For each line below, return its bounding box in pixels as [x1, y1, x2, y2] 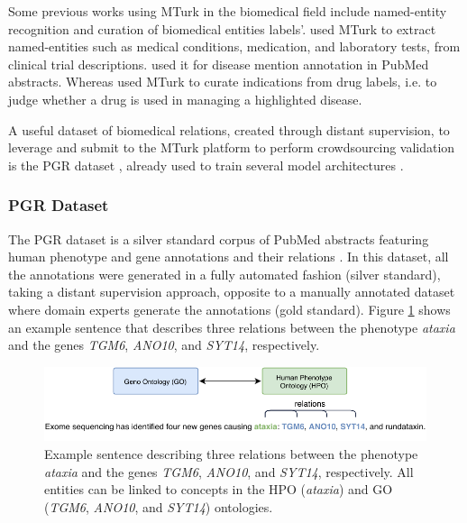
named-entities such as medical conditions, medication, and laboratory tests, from [8, 37, 461, 56]
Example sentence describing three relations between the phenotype [44, 445, 418, 463]
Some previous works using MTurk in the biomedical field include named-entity [8, 2, 447, 20]
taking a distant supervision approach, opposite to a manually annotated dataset [8, 282, 455, 301]
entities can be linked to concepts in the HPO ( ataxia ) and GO [44, 480, 393, 499]
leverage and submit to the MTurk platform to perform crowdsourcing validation [8, 138, 455, 157]
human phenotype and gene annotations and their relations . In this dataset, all [8, 247, 449, 266]
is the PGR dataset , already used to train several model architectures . [8, 155, 404, 174]
